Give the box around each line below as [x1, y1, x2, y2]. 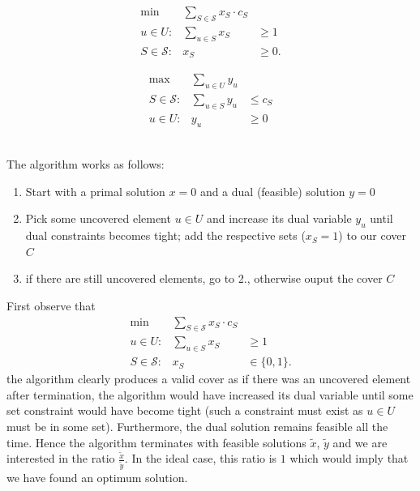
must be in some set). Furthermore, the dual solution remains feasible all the [6, 418, 388, 435]
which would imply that [289, 450, 409, 467]
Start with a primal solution [25, 182, 165, 199]
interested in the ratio [6, 450, 115, 467]
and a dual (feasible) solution [199, 182, 345, 199]
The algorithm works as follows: [6, 156, 165, 173]
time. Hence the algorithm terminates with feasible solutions [6, 433, 306, 450]
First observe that [6, 297, 96, 314]
